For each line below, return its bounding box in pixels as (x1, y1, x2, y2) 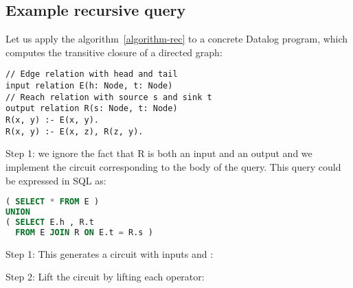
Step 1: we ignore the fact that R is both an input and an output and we (5, 146, 312, 160)
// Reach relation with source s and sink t (5, 92, 212, 102)
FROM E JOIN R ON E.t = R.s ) (15, 227, 153, 237)
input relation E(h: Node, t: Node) (5, 81, 173, 91)
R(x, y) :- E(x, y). (5, 115, 100, 125)
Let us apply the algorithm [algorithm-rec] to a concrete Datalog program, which (5, 32, 348, 46)
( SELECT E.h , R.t (5, 217, 94, 227)
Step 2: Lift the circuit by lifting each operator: (5, 269, 205, 284)
